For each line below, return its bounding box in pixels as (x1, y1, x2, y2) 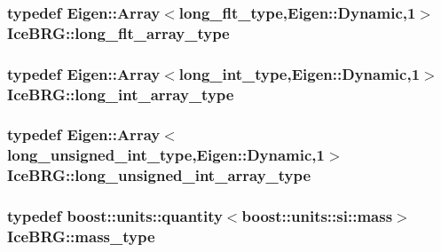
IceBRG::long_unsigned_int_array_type (7, 164, 311, 186)
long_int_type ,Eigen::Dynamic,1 (178, 62, 421, 84)
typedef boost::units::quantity (7, 205, 223, 227)
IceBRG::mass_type (7, 225, 155, 248)
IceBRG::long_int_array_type (7, 83, 234, 105)
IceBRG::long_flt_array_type (7, 21, 230, 43)
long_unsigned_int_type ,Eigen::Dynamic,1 (7, 144, 325, 166)
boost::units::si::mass (241, 205, 393, 227)
